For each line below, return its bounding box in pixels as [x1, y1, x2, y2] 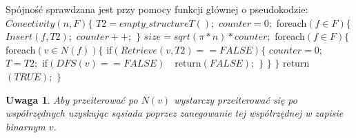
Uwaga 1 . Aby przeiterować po [6, 92, 138, 106]
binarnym [6, 119, 46, 133]
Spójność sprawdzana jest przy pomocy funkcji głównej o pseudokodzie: [6, 2, 308, 16]
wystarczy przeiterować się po [174, 92, 297, 106]
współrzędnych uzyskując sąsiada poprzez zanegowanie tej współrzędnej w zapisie [6, 106, 344, 120]
